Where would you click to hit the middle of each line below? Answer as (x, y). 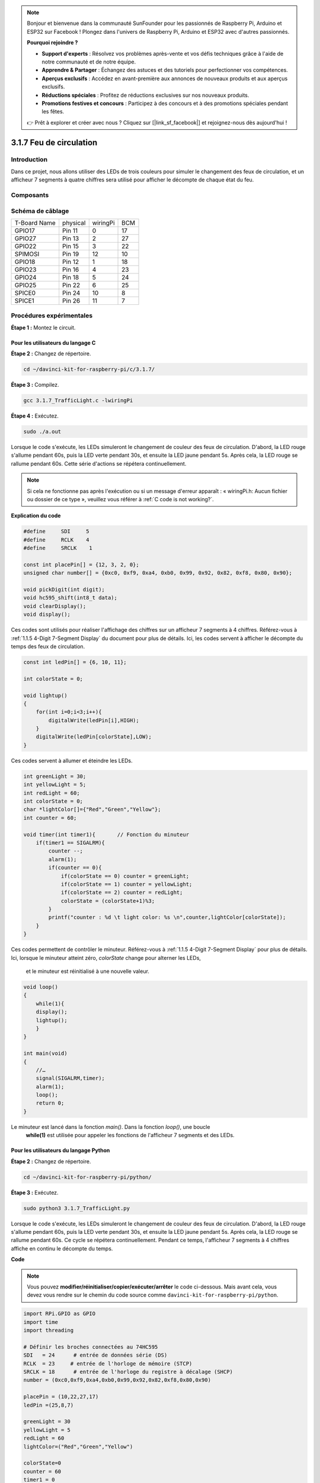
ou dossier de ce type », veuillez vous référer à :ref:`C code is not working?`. (120, 499)
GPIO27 (25, 238)
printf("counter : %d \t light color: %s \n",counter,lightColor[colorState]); (167, 917)
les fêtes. (53, 112)
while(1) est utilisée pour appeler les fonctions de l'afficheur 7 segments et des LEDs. (130, 1135)
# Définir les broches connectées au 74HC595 (91, 1347)
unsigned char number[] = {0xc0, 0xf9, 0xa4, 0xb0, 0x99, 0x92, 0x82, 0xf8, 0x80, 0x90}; (158, 573)
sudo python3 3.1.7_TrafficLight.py (77, 1208)
